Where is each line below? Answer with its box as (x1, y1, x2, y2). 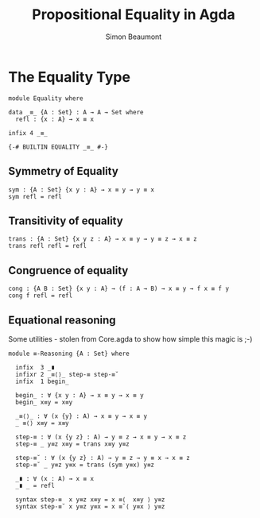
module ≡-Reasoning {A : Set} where (8, 350, 130, 358)
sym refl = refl (8, 192, 62, 200)
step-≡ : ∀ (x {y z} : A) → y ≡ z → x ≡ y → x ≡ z (15, 433, 187, 441)
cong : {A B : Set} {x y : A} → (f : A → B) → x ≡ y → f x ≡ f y (8, 284, 229, 293)
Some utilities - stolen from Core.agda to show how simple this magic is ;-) (8, 334, 253, 343)
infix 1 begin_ (15, 377, 69, 385)
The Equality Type (8, 68, 131, 86)
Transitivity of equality (8, 214, 123, 227)
